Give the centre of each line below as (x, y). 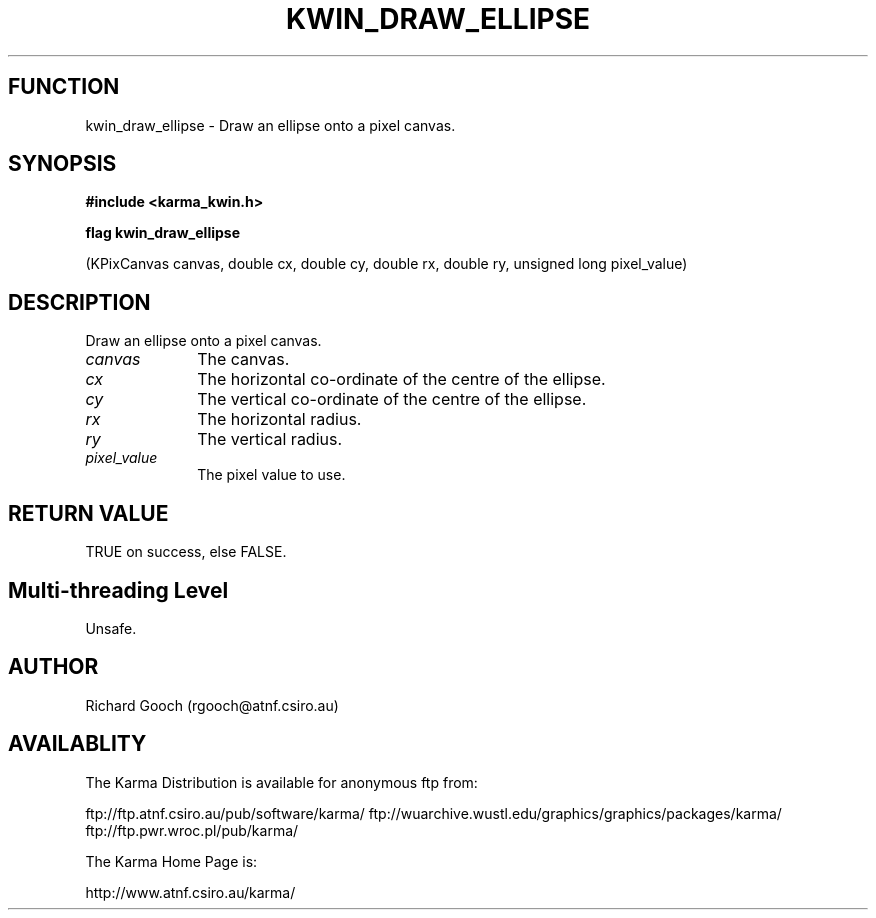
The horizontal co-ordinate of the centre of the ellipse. (401, 379)
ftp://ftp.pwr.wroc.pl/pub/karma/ (192, 830)
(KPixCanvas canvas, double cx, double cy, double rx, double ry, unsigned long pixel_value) (386, 264)
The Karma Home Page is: (171, 861)
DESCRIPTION (79, 302)
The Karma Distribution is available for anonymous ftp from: (281, 782)
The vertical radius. (270, 439)
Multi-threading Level (118, 590)
